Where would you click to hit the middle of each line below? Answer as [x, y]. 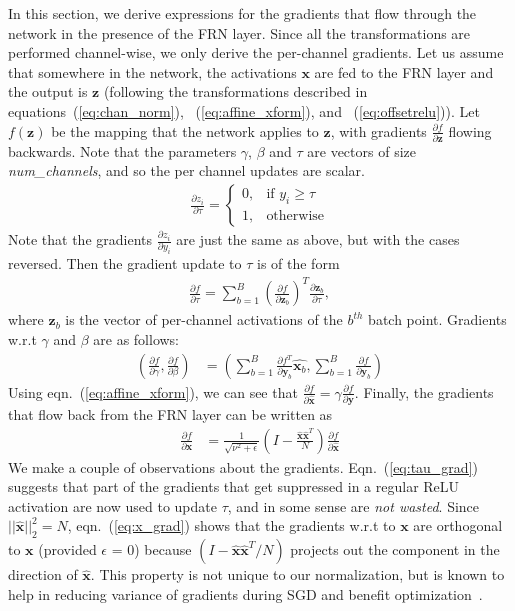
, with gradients [378, 130]
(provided [67, 549]
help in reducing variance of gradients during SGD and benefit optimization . [245, 593]
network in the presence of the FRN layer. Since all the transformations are [239, 32]
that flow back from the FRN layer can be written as [170, 414]
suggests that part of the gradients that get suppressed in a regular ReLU [234, 486]
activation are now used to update [112, 505]
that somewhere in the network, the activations [152, 71]
